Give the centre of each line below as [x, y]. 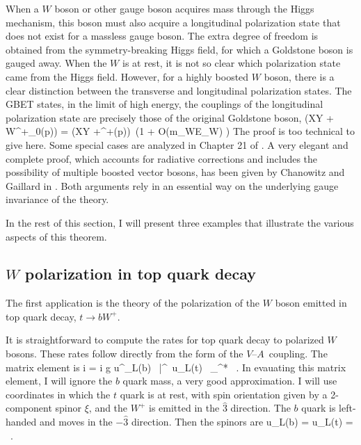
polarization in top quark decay [140, 274]
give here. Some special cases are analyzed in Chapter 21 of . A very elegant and [177, 144]
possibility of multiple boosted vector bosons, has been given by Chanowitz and [175, 172]
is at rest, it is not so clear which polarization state [231, 63]
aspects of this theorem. [56, 236]
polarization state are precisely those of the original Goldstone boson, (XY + [170, 117]
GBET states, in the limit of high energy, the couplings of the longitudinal [165, 104]
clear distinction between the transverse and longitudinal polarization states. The [179, 90]
